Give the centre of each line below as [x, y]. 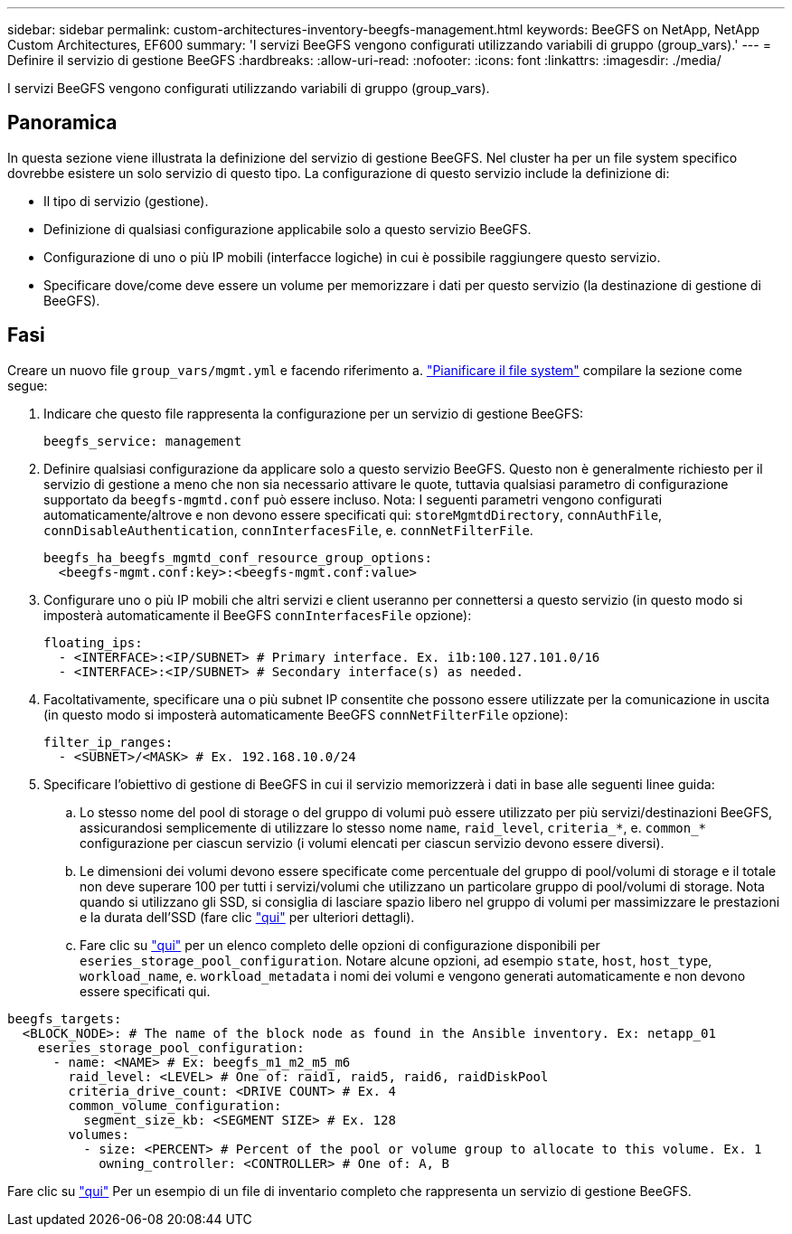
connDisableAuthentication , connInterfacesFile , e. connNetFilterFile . [288, 530]
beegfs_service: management [143, 441]
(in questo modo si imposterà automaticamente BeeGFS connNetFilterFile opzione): [306, 714]
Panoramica [62, 123]
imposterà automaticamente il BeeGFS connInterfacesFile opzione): [258, 615]
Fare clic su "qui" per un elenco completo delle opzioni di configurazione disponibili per [340, 945]
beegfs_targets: [65, 1018]
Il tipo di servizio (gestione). [126, 201]
